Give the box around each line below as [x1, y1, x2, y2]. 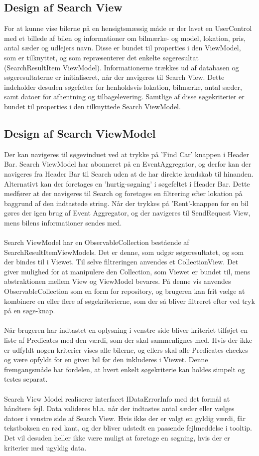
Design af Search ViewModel [4, 125, 156, 141]
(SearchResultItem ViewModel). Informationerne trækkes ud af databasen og [4, 62, 239, 72]
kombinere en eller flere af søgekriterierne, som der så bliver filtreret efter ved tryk [4, 295, 255, 306]
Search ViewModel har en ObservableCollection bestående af [4, 237, 189, 247]
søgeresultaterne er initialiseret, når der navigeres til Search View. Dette [4, 72, 225, 82]
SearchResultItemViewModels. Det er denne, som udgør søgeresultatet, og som [4, 246, 244, 257]
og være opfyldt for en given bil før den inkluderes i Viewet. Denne [4, 354, 208, 365]
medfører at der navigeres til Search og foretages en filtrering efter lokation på [4, 188, 243, 199]
